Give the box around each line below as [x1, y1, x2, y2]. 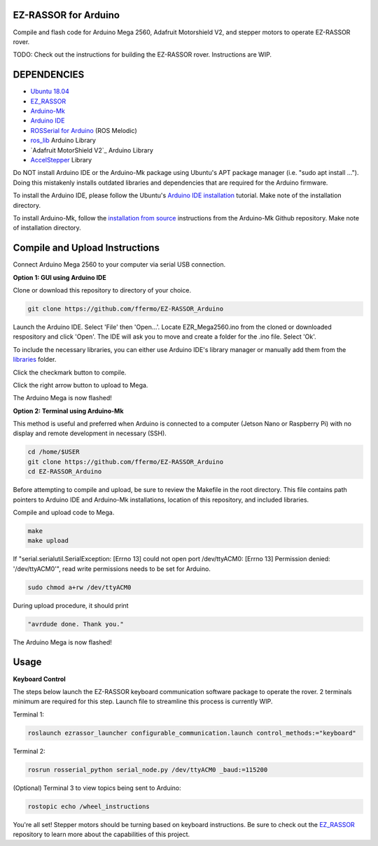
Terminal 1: [13, 710, 45, 719]
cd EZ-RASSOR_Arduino [27, 467, 102, 476]
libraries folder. [13, 355, 57, 364]
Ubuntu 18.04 [30, 87, 69, 96]
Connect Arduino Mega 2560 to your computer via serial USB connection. [13, 260, 226, 269]
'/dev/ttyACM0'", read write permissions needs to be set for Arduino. [13, 564, 211, 573]
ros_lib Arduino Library [30, 136, 96, 145]
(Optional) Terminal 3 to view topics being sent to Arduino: [13, 784, 181, 792]
